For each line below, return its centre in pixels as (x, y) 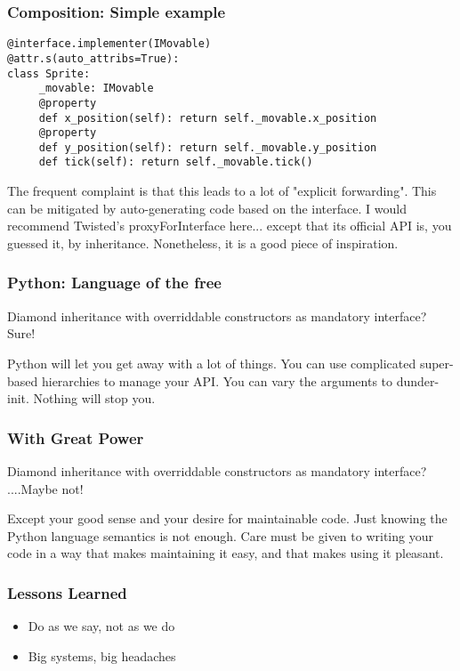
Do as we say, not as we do (101, 626)
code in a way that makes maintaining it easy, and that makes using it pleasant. (226, 553)
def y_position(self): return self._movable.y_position (208, 147)
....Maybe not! (45, 488)
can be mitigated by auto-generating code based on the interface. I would (207, 208)
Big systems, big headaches (102, 655)
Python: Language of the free (114, 283)
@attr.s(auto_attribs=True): (93, 58)
